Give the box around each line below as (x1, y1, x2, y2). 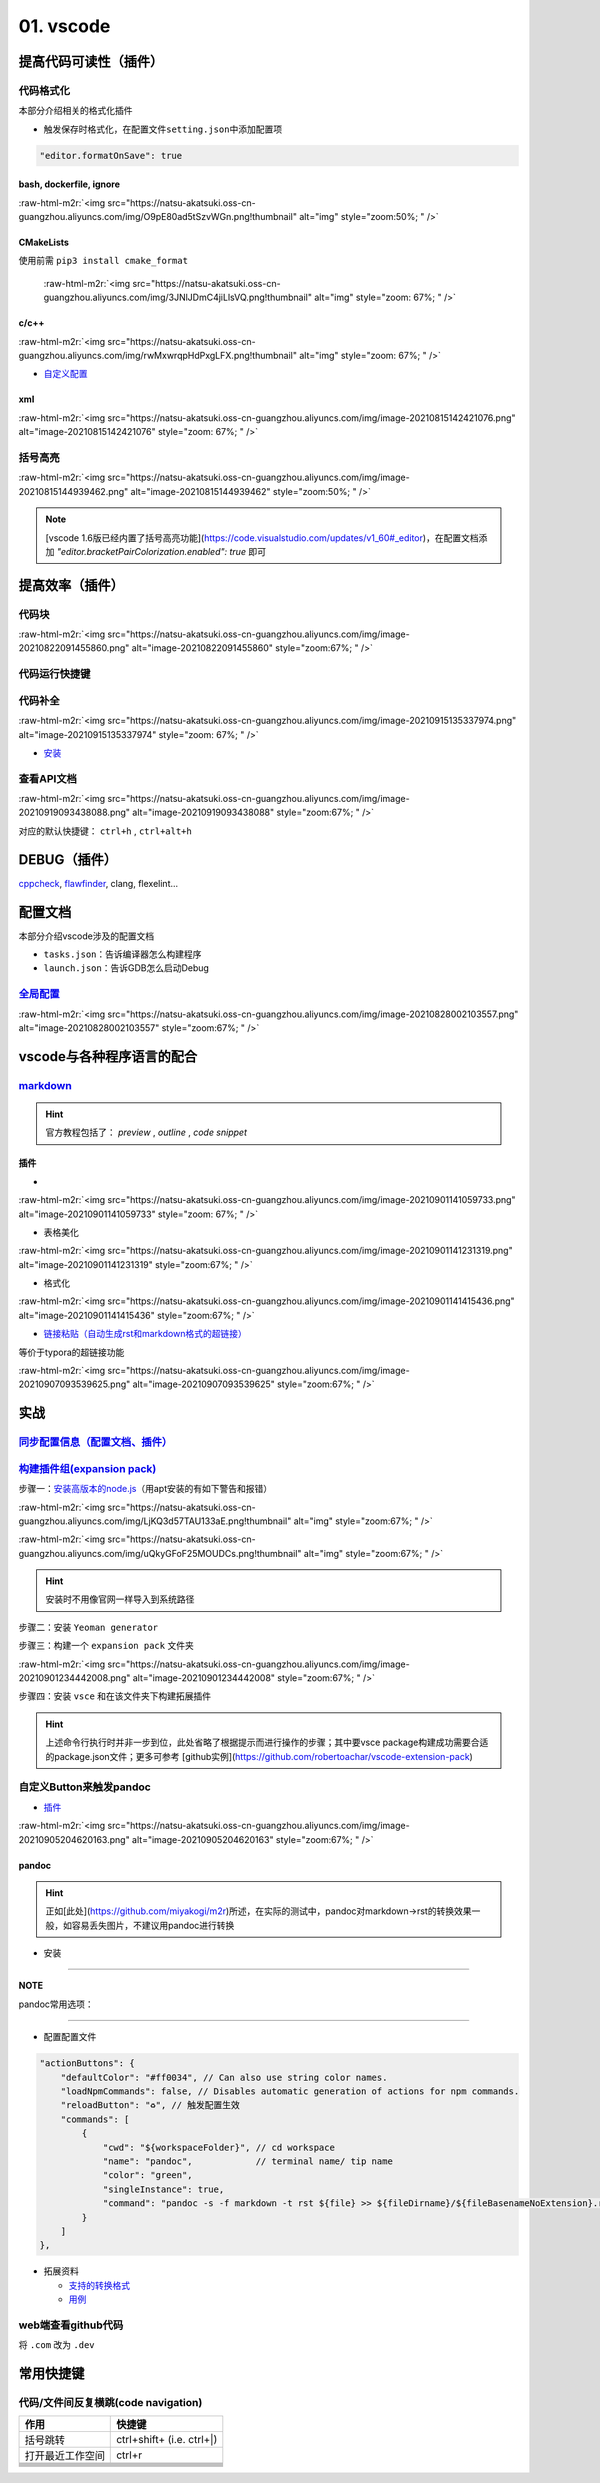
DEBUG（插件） (18, 851, 117, 868)
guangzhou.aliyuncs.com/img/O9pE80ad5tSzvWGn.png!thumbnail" (18, 211, 297, 223)
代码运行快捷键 (18, 667, 91, 681)
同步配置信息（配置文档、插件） (18, 1435, 173, 1449)
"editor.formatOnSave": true (39, 150, 183, 161)
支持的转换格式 (68, 2279, 130, 2291)
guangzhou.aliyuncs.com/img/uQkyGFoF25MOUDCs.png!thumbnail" (18, 1547, 302, 1559)
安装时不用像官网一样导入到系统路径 (45, 1593, 195, 1605)
